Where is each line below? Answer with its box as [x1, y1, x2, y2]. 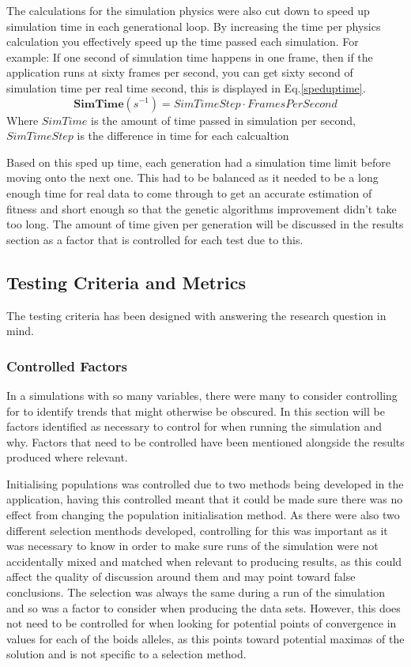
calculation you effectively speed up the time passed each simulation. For [6, 33, 359, 50]
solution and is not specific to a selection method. [6, 646, 247, 662]
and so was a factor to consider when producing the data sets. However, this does [6, 599, 401, 616]
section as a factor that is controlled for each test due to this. [6, 231, 304, 247]
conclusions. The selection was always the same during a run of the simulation [6, 584, 385, 601]
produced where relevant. [6, 449, 128, 465]
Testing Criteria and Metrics [6, 269, 246, 294]
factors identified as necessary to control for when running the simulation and [6, 418, 383, 435]
